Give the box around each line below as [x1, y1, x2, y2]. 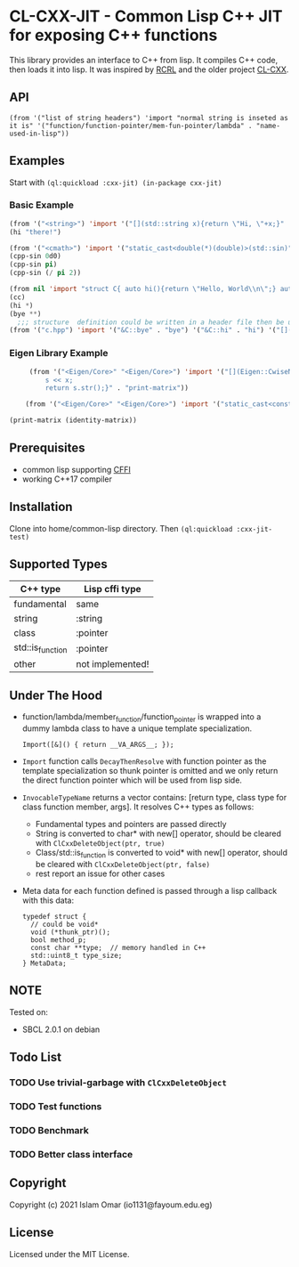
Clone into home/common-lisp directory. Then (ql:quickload [9, 523, 233, 533]
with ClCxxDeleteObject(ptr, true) [35, 838, 166, 849]
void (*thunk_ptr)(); [30, 928, 111, 937]
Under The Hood [9, 688, 102, 703]
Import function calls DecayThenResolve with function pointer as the [21, 756, 267, 767]
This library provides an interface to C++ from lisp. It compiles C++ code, [9, 54, 279, 65]
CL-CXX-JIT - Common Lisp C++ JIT [9, 6, 283, 27]
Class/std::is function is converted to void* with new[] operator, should [35, 848, 287, 860]
